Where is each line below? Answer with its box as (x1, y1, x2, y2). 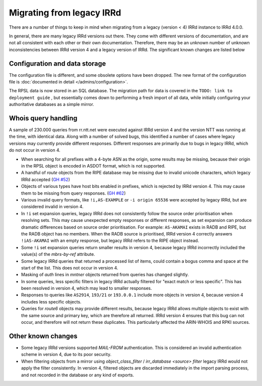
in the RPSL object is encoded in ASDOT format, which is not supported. (21, 163, 166, 169)
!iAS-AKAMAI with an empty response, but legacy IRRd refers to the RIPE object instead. (21, 238, 199, 244)
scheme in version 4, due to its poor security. (21, 352, 112, 357)
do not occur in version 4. (9, 147, 61, 153)
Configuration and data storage (9, 59, 106, 67)
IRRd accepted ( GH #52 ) (21, 176, 70, 182)
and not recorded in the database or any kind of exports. (21, 372, 134, 378)
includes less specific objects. (21, 299, 82, 304)
